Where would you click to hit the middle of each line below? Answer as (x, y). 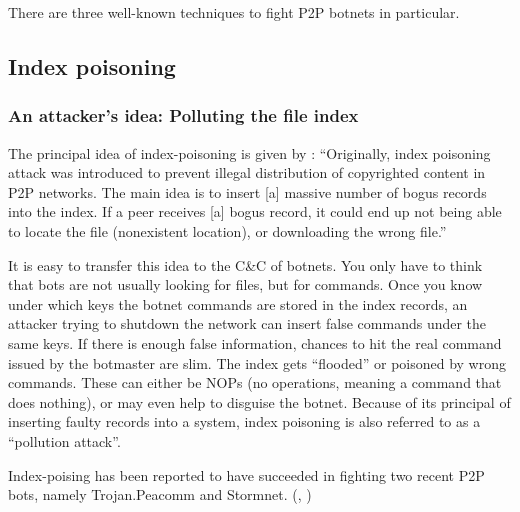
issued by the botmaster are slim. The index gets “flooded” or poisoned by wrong (257, 362)
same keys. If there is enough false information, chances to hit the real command (255, 342)
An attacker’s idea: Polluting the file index (183, 115)
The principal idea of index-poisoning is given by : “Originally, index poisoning (249, 152)
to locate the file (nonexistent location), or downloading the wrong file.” (227, 230)
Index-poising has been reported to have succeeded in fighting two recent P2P (246, 474)
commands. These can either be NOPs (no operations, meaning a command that (255, 382)
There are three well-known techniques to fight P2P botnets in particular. (234, 12)
